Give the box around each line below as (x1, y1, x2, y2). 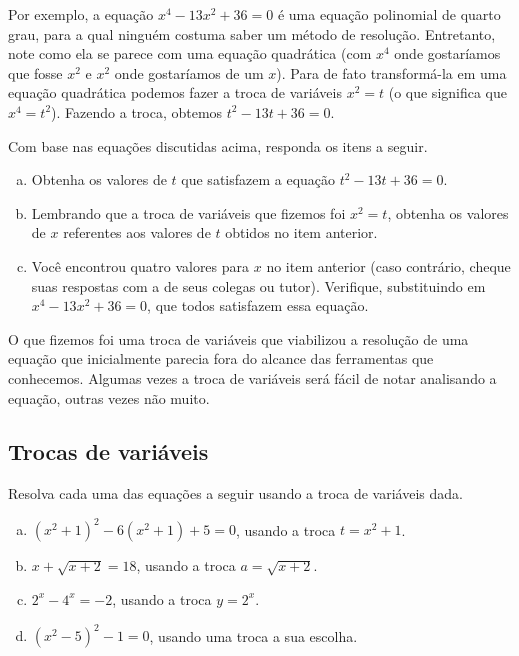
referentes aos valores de (63, 222, 211, 243)
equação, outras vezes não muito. (8, 387, 210, 408)
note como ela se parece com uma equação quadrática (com (8, 43, 372, 64)
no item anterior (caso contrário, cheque (266, 255, 511, 276)
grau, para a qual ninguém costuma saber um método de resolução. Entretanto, (8, 23, 496, 44)
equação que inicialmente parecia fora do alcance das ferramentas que (8, 348, 434, 369)
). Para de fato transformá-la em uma (276, 62, 507, 83)
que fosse (8, 62, 63, 83)
